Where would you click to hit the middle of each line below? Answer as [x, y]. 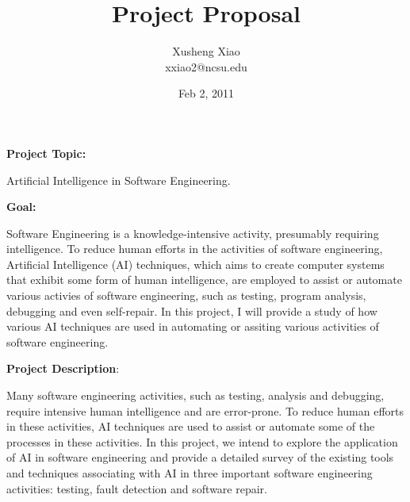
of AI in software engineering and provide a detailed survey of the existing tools [200, 457]
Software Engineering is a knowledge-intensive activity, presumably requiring [193, 233]
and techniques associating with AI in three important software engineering [190, 473]
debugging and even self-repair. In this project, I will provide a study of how [192, 310]
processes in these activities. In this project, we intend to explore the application [202, 441]
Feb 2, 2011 [206, 93]
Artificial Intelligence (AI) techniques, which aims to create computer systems [195, 264]
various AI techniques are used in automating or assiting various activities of [193, 326]
